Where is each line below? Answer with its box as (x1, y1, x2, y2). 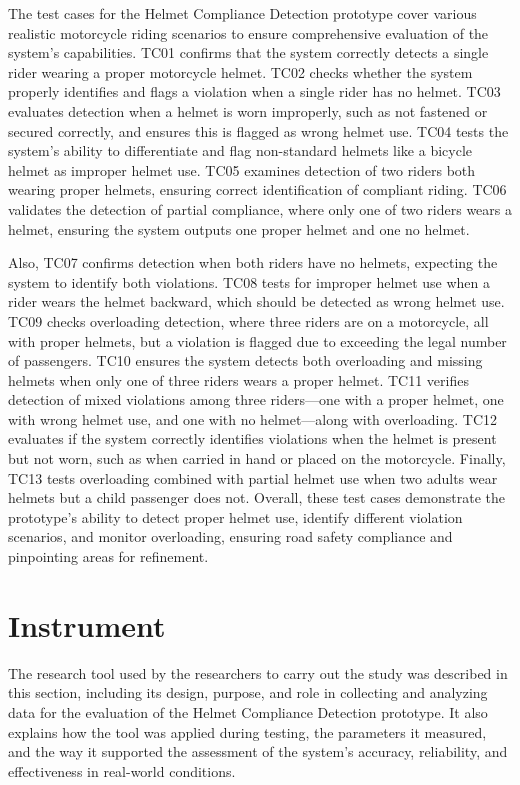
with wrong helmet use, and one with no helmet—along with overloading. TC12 (8, 408, 497, 429)
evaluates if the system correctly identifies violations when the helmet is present (8, 428, 497, 449)
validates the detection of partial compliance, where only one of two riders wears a (8, 198, 512, 219)
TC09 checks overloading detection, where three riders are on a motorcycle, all (8, 310, 489, 331)
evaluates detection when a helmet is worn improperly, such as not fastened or (8, 100, 488, 121)
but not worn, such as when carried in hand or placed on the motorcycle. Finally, (8, 448, 506, 469)
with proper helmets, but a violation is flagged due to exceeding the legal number (8, 330, 507, 351)
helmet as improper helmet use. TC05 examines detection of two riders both (8, 159, 476, 180)
